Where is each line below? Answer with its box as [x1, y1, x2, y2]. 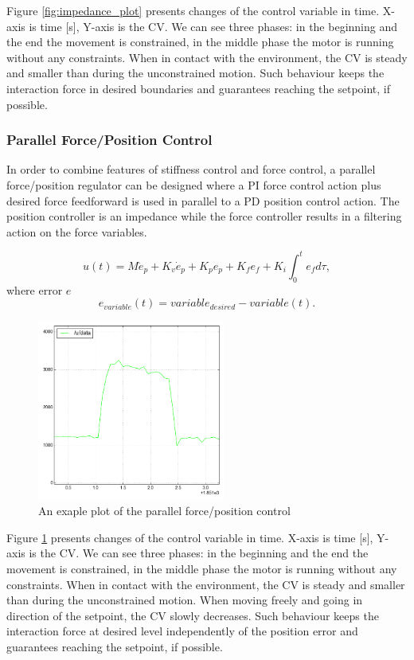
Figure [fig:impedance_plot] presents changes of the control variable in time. [6, 2, 380, 18]
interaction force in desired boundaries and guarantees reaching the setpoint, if [6, 80, 391, 96]
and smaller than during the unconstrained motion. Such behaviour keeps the [6, 64, 385, 81]
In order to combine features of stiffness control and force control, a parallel [6, 161, 376, 178]
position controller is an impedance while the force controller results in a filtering [6, 208, 402, 225]
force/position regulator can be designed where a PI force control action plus [6, 176, 381, 193]
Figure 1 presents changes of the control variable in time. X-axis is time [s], [6, 529, 373, 545]
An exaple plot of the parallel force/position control [38, 502, 291, 519]
